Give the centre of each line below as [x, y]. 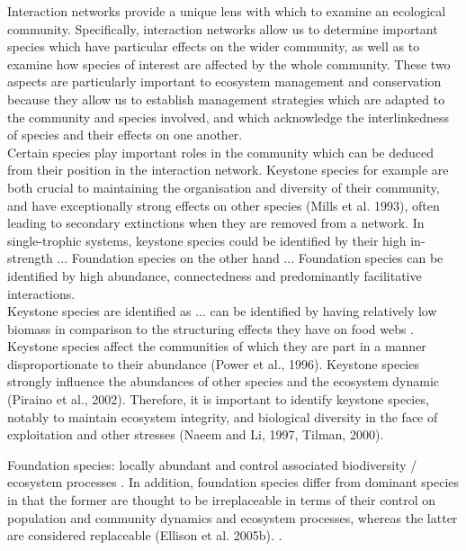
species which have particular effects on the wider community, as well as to [214, 46]
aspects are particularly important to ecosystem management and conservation [224, 81]
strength [30, 258]
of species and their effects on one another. [125, 135]
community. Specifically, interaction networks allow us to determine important [223, 28]
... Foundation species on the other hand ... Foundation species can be [250, 258]
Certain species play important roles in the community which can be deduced [220, 152]
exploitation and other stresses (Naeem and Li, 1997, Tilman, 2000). [196, 434]
